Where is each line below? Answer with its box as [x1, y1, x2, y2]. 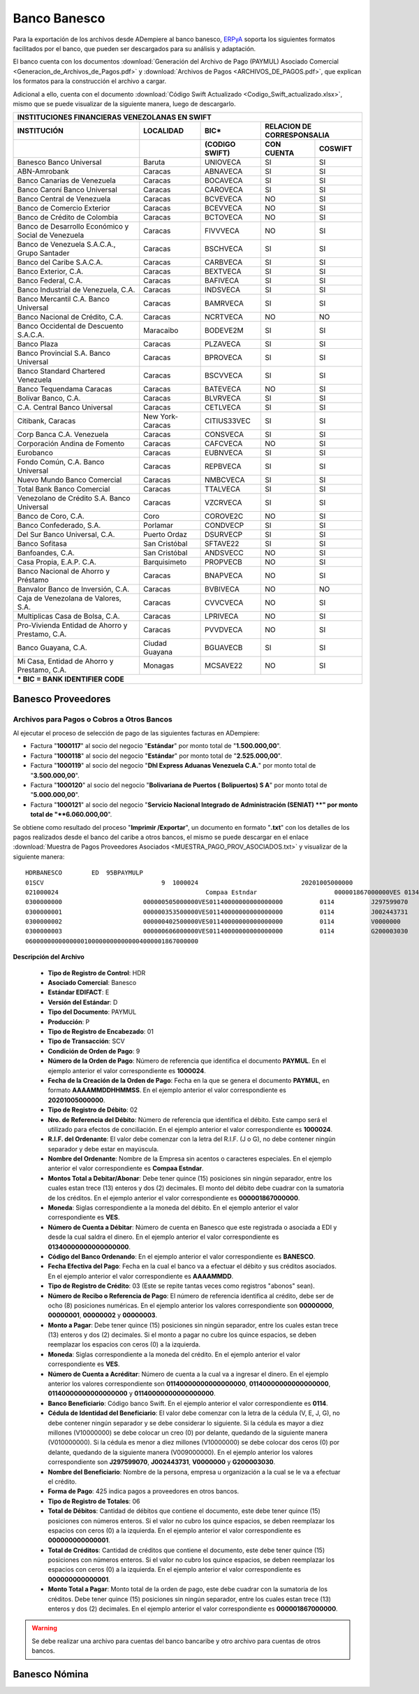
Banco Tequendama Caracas [17, 385, 113, 394]
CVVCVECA [205, 598, 244, 608]
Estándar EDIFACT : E [47, 988, 110, 996]
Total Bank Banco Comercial [17, 484, 110, 494]
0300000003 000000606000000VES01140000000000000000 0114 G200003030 [25, 927, 409, 935]
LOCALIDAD [143, 126, 184, 136]
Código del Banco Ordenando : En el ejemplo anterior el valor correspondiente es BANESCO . [47, 1252, 316, 1261]
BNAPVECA [205, 570, 243, 580]
